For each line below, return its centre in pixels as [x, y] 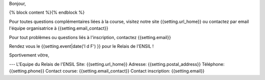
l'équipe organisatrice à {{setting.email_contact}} [59, 28]
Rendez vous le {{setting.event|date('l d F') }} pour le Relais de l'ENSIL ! [81, 46]
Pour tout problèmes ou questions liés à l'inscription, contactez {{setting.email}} [90, 37]
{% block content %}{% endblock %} [47, 13]
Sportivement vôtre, [29, 55]
